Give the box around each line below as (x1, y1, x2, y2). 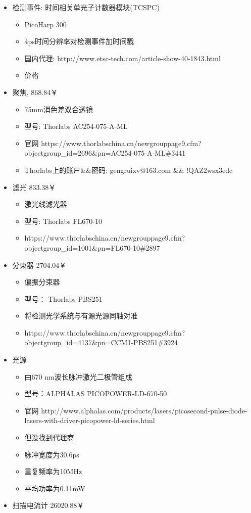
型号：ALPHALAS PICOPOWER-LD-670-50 (24, 388, 167, 399)
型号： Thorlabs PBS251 (24, 293, 103, 304)
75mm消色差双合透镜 (24, 104, 93, 114)
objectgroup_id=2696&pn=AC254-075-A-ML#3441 (24, 148, 186, 158)
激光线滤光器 (24, 199, 67, 209)
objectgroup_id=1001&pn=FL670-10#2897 (24, 242, 160, 253)
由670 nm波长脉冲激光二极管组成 (24, 371, 132, 382)
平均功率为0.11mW (24, 483, 85, 493)
